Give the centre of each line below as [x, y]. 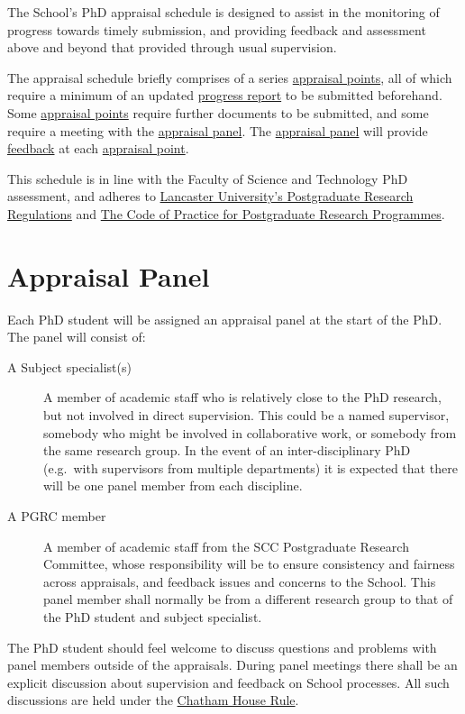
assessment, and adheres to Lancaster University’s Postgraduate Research [210, 196]
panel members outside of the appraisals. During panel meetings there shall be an [232, 665]
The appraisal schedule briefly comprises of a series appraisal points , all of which [230, 77]
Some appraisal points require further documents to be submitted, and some [218, 112]
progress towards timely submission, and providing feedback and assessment [217, 29]
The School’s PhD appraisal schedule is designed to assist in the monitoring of [223, 12]
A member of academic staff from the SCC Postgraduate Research [226, 546]
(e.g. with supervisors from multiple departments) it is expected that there [251, 467]
